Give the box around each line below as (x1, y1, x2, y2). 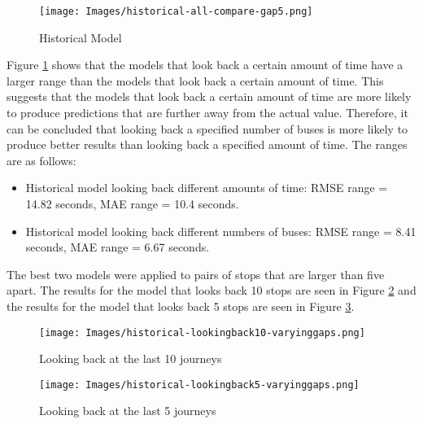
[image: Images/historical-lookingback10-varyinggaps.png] (39, 326, 365, 339)
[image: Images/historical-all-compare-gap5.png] (39, 6, 313, 17)
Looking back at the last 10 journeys (39, 350, 222, 367)
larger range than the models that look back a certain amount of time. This (7, 72, 384, 89)
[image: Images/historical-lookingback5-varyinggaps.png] (39, 378, 360, 391)
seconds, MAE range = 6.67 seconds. (25, 238, 210, 256)
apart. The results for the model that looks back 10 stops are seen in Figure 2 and (7, 282, 416, 299)
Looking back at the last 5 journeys (39, 402, 216, 419)
